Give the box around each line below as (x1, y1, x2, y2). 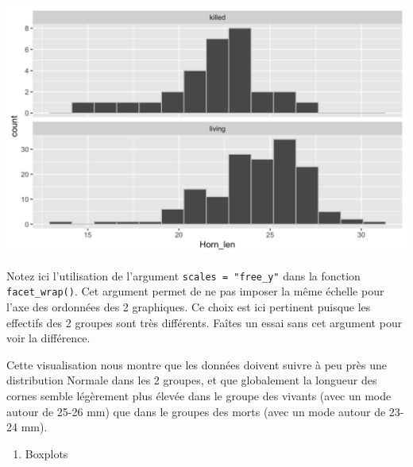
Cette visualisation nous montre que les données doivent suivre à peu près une (6, 356, 387, 372)
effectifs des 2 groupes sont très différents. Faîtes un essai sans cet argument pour (6, 314, 403, 330)
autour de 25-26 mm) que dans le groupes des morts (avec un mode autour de (6, 403, 386, 419)
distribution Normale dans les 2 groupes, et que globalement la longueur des (6, 372, 377, 388)
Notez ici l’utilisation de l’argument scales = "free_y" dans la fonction (6, 267, 361, 284)
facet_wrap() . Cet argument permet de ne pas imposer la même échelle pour (6, 283, 384, 299)
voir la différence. (6, 330, 91, 346)
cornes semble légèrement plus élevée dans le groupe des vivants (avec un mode (6, 387, 392, 403)
